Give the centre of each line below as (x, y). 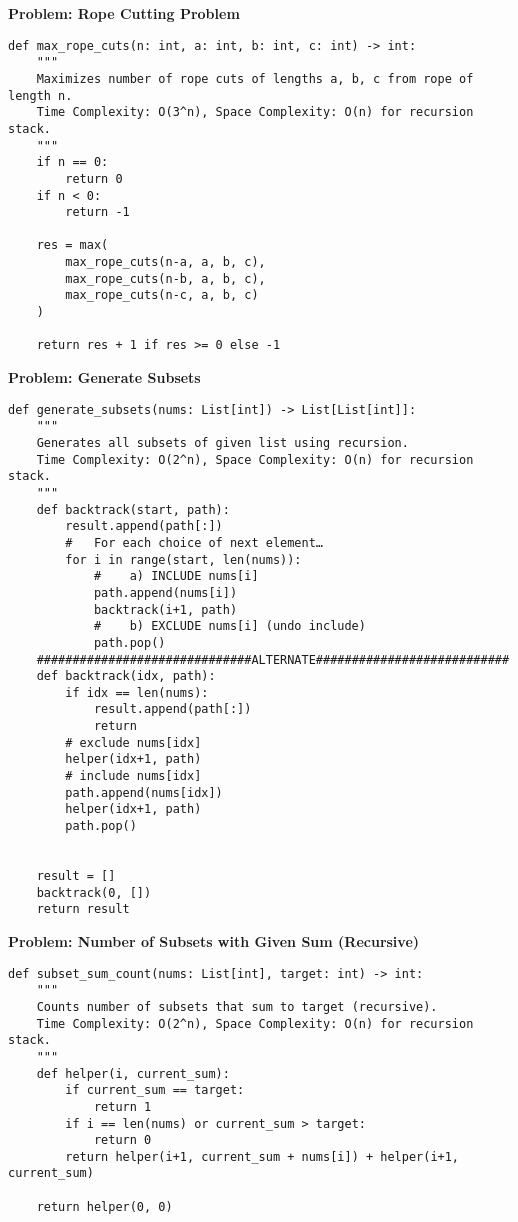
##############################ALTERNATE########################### (273, 659)
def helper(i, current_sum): (133, 1073)
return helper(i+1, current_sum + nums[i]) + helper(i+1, (262, 1156)
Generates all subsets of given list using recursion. (222, 442)
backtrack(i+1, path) (165, 609)
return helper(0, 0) (104, 1206)
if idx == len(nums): (137, 692)
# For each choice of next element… (194, 542)
